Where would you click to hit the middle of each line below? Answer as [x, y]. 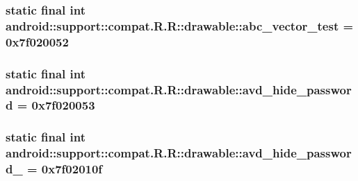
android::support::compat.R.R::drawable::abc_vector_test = [180, 25]
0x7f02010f [72, 169]
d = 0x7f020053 [50, 105]
